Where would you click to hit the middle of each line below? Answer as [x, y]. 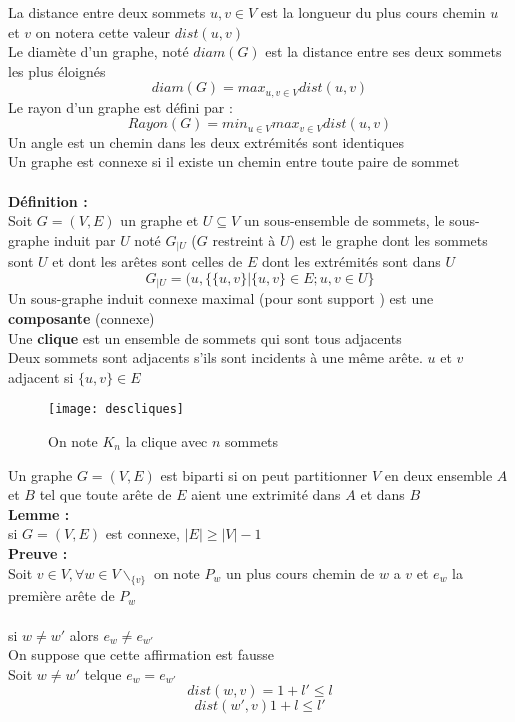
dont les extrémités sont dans [351, 261]
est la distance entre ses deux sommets [383, 51]
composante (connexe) [81, 317]
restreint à [244, 239]
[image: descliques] [116, 409]
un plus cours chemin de [300, 572]
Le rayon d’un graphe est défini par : [120, 106]
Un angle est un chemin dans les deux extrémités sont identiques [206, 141]
